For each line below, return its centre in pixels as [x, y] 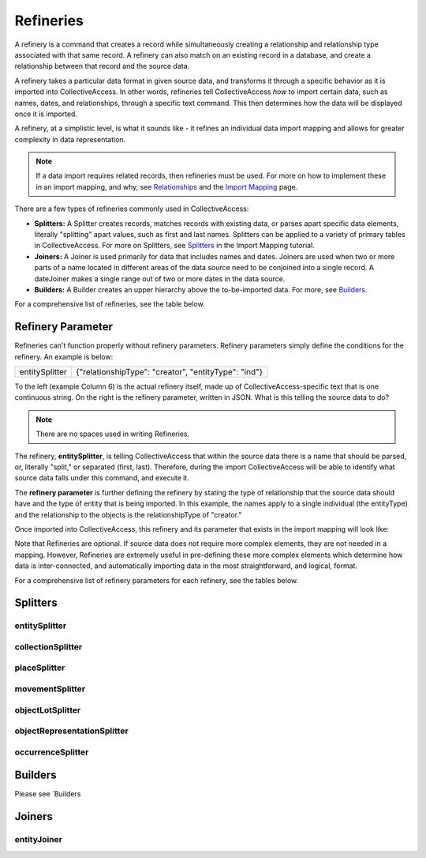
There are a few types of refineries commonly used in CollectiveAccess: [132, 209]
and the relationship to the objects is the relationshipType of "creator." [128, 514]
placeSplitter [40, 668]
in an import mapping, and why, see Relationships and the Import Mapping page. [167, 186]
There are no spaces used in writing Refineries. [112, 434]
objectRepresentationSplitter [72, 731]
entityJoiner [39, 840]
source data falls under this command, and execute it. [102, 478]
